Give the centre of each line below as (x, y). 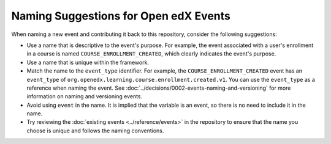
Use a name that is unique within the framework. (88, 62)
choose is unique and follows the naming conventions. (95, 131)
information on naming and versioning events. (85, 96)
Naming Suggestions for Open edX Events (121, 16)
